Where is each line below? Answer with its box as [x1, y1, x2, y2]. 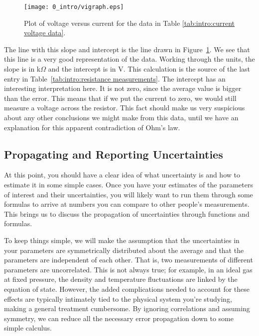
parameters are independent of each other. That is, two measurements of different [4, 254, 253, 265]
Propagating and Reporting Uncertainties [4, 146, 223, 162]
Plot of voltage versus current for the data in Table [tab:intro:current [24, 17, 235, 28]
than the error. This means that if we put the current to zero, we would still [4, 92, 237, 103]
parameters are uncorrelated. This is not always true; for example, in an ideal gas [4, 264, 253, 274]
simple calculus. [4, 323, 52, 333]
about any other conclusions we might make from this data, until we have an [4, 112, 239, 122]
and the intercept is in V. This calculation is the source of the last [48, 64, 251, 74]
